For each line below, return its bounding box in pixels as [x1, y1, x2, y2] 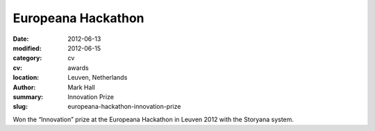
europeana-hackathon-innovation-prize [67, 103, 181, 111]
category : [12, 54, 42, 62]
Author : [12, 83, 36, 91]
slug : [12, 103, 28, 111]
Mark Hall [67, 83, 95, 91]
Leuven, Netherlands [67, 73, 128, 82]
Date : [12, 35, 29, 43]
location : [12, 73, 40, 82]
